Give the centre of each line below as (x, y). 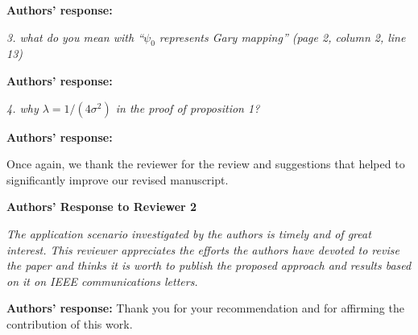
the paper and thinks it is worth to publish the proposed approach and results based (209, 265)
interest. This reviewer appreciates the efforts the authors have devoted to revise (203, 249)
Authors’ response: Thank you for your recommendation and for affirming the (205, 308)
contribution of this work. (70, 323)
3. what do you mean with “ (75, 37)
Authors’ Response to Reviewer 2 (102, 207)
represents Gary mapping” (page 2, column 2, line (282, 37)
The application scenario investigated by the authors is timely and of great (189, 233)
